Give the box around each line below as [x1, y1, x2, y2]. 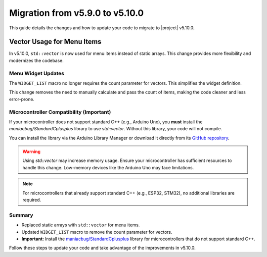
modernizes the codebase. [9, 57, 64, 63]
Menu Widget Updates [9, 70, 64, 77]
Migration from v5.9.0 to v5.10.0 [9, 7, 144, 18]
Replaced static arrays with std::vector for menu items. [21, 222, 140, 228]
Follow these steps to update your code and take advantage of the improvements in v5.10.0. [9, 245, 196, 251]
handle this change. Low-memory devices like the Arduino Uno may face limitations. [22, 164, 194, 170]
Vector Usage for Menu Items [9, 38, 101, 46]
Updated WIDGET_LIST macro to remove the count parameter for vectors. [21, 229, 173, 235]
